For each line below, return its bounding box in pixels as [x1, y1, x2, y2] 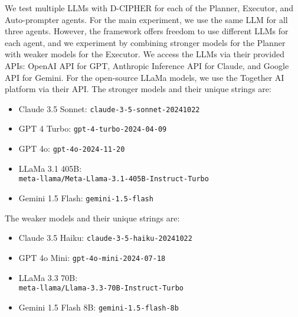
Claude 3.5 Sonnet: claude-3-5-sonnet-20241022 [18, 102, 200, 115]
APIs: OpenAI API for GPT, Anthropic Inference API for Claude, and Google [5, 59, 289, 71]
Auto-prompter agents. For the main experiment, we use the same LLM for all [5, 13, 288, 25]
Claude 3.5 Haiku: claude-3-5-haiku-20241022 [18, 231, 192, 244]
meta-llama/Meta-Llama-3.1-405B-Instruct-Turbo [18, 175, 209, 184]
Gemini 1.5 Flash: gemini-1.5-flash [18, 191, 153, 204]
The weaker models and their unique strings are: [5, 211, 180, 224]
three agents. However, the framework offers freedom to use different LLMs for [5, 25, 289, 37]
